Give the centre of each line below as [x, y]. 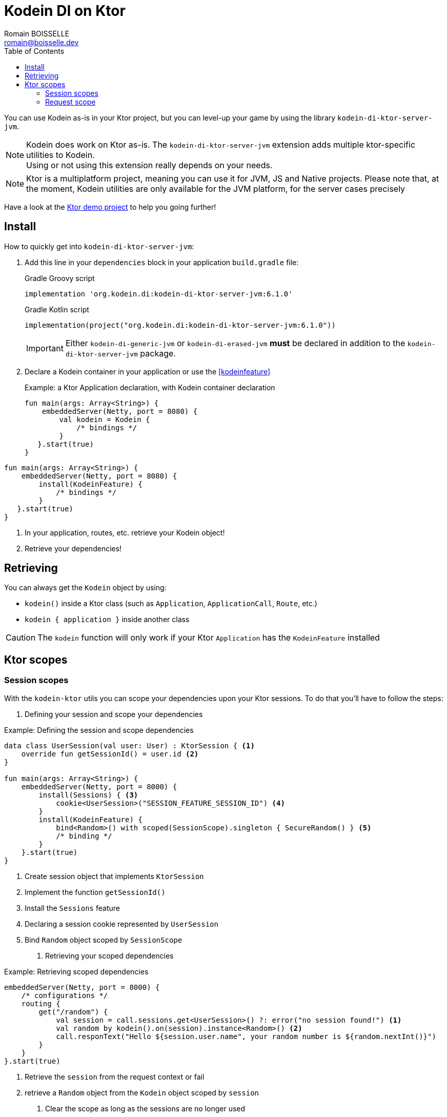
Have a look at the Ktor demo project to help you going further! [110, 207]
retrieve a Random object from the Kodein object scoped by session [142, 1092]
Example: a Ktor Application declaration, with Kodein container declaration [150, 387]
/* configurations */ [65, 995]
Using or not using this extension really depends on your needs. [149, 165]
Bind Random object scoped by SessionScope [104, 940]
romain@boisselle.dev [42, 42]
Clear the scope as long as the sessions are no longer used [145, 1108]
